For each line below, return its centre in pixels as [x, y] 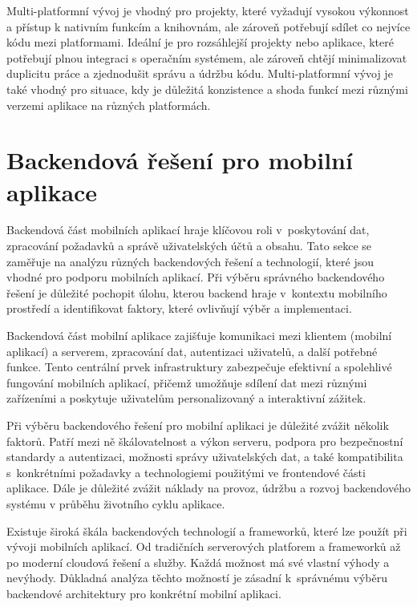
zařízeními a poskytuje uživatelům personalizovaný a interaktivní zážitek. [186, 398]
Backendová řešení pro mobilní [180, 160]
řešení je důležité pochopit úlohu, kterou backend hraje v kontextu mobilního [197, 292]
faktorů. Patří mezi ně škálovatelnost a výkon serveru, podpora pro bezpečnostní [205, 441]
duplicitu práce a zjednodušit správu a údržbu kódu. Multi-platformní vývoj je [200, 73]
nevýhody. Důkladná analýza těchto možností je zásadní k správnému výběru [197, 578]
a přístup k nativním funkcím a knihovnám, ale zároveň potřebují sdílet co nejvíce [208, 26]
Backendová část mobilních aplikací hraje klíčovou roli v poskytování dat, [188, 230]
